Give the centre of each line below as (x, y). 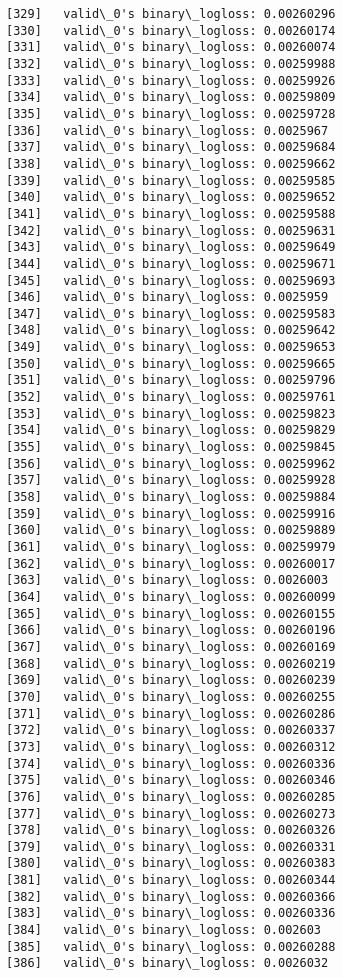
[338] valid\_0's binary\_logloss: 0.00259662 (171, 163)
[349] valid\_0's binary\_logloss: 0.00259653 (171, 347)
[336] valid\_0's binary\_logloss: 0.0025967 (167, 130)
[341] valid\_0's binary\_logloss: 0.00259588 (171, 213)
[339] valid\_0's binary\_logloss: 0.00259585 (171, 180)
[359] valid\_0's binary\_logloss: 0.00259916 (171, 513)
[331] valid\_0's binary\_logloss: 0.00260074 (171, 47)
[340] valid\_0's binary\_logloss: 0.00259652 (171, 197)
